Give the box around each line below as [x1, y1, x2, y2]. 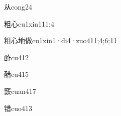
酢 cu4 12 [4, 52, 29, 62]
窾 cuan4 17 [4, 85, 36, 96]
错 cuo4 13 [4, 102, 32, 113]
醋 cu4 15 [4, 69, 29, 79]
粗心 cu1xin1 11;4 [4, 18, 54, 29]
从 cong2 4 [4, 2, 32, 12]
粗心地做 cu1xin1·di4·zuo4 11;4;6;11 [4, 35, 117, 46]
